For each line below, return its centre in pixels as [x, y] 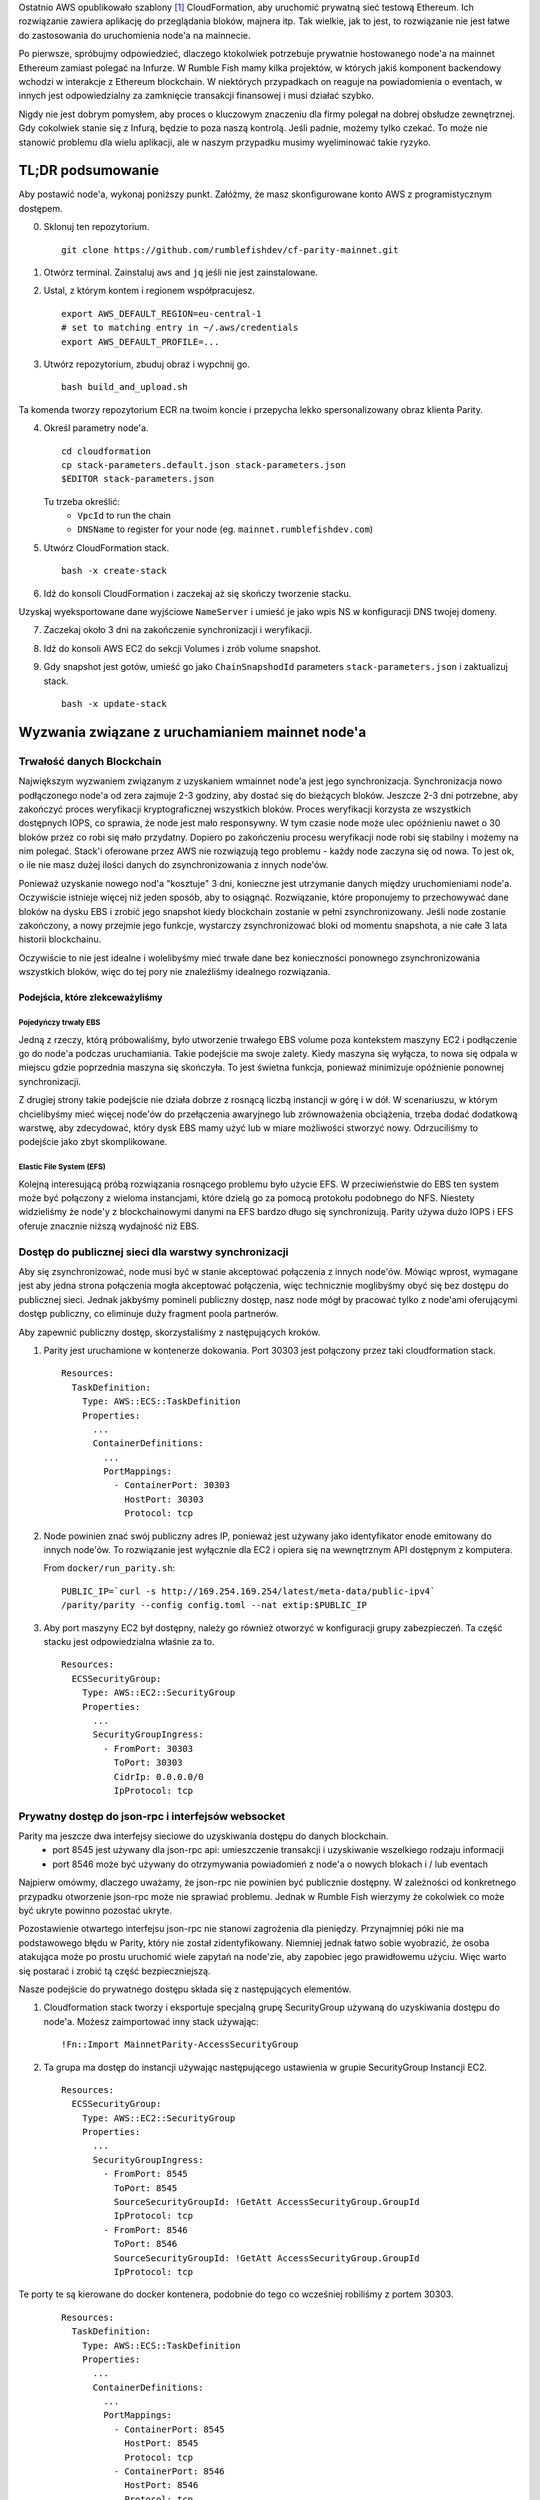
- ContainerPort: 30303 [171, 1485]
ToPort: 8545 [145, 2188]
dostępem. [40, 208]
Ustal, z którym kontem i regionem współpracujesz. [149, 291]
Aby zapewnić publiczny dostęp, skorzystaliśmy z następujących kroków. [169, 1332]
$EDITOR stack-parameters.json [138, 479]
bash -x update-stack [114, 703]
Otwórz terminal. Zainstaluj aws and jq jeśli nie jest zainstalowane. [181, 272]
